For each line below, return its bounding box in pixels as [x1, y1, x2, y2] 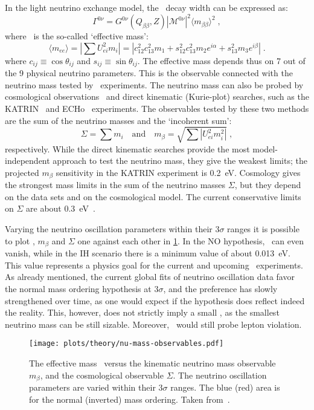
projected [5, 166, 39, 178]
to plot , [5, 234, 35, 247]
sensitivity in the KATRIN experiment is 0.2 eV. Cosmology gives [56, 166, 301, 178]
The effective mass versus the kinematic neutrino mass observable [29, 356, 276, 369]
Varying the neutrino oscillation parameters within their [5, 223, 213, 235]
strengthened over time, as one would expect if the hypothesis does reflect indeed [5, 294, 305, 307]
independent [5, 154, 50, 167]
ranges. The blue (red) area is [170, 380, 280, 393]
